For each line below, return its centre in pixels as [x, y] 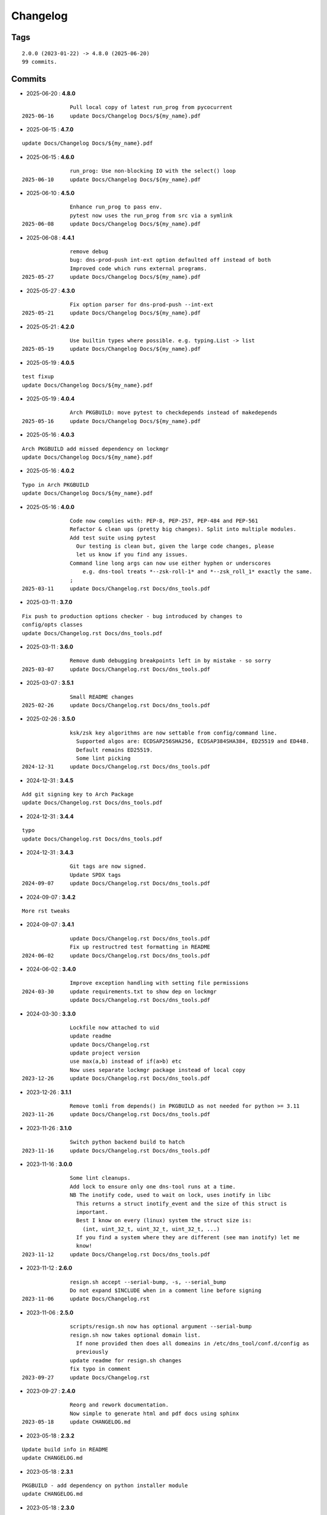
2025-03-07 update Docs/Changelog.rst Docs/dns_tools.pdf [116, 669]
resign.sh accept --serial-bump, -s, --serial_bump [148, 1282]
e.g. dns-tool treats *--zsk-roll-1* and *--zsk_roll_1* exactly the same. [198, 572]
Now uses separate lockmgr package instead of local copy [158, 1070]
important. [92, 1212]
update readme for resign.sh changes [126, 1360]
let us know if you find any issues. [132, 555]
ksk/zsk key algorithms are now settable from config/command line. [174, 733]
